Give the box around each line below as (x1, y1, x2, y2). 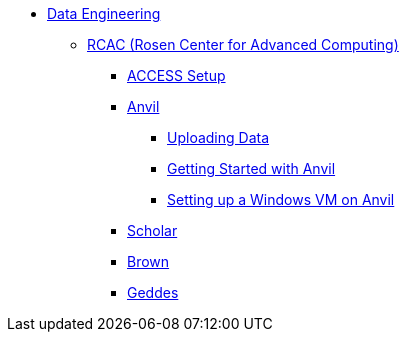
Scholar (127, 222, 178, 239)
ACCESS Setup (127, 67, 226, 84)
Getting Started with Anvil (167, 160, 336, 177)
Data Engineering (47, 5, 161, 22)
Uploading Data (167, 129, 270, 146)
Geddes (127, 284, 179, 301)
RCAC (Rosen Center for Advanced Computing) (87, 36, 399, 53)
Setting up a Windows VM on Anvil (167, 191, 395, 208)
